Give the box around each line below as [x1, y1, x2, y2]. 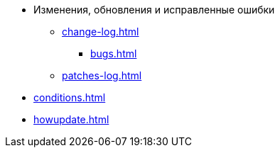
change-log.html [62, 25, 139, 38]
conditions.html [33, 91, 106, 103]
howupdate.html [33, 113, 109, 125]
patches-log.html [62, 69, 142, 81]
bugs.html [90, 47, 137, 59]
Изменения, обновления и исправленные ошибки [33, 4, 275, 16]
